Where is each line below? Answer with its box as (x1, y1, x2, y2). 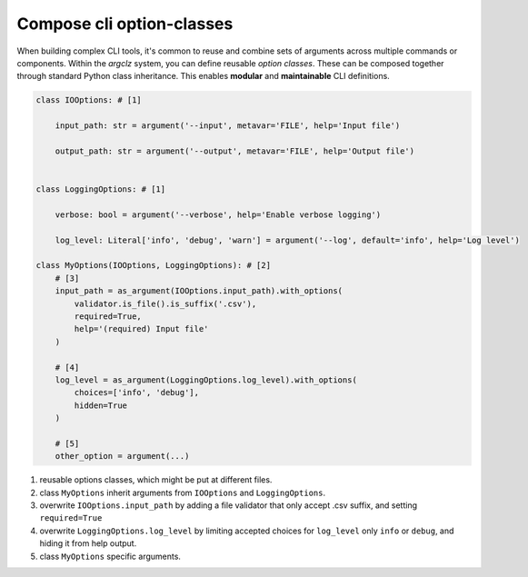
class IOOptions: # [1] (35, 95, 143, 105)
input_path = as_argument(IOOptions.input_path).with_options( (55, 286, 344, 296)
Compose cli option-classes (16, 14, 234, 34)
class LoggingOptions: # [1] (35, 184, 166, 194)
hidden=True (74, 400, 127, 411)
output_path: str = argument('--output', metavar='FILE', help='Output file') (55, 145, 415, 156)
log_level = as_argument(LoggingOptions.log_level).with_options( (55, 374, 358, 385)
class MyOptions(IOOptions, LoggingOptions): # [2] (35, 260, 272, 271)
